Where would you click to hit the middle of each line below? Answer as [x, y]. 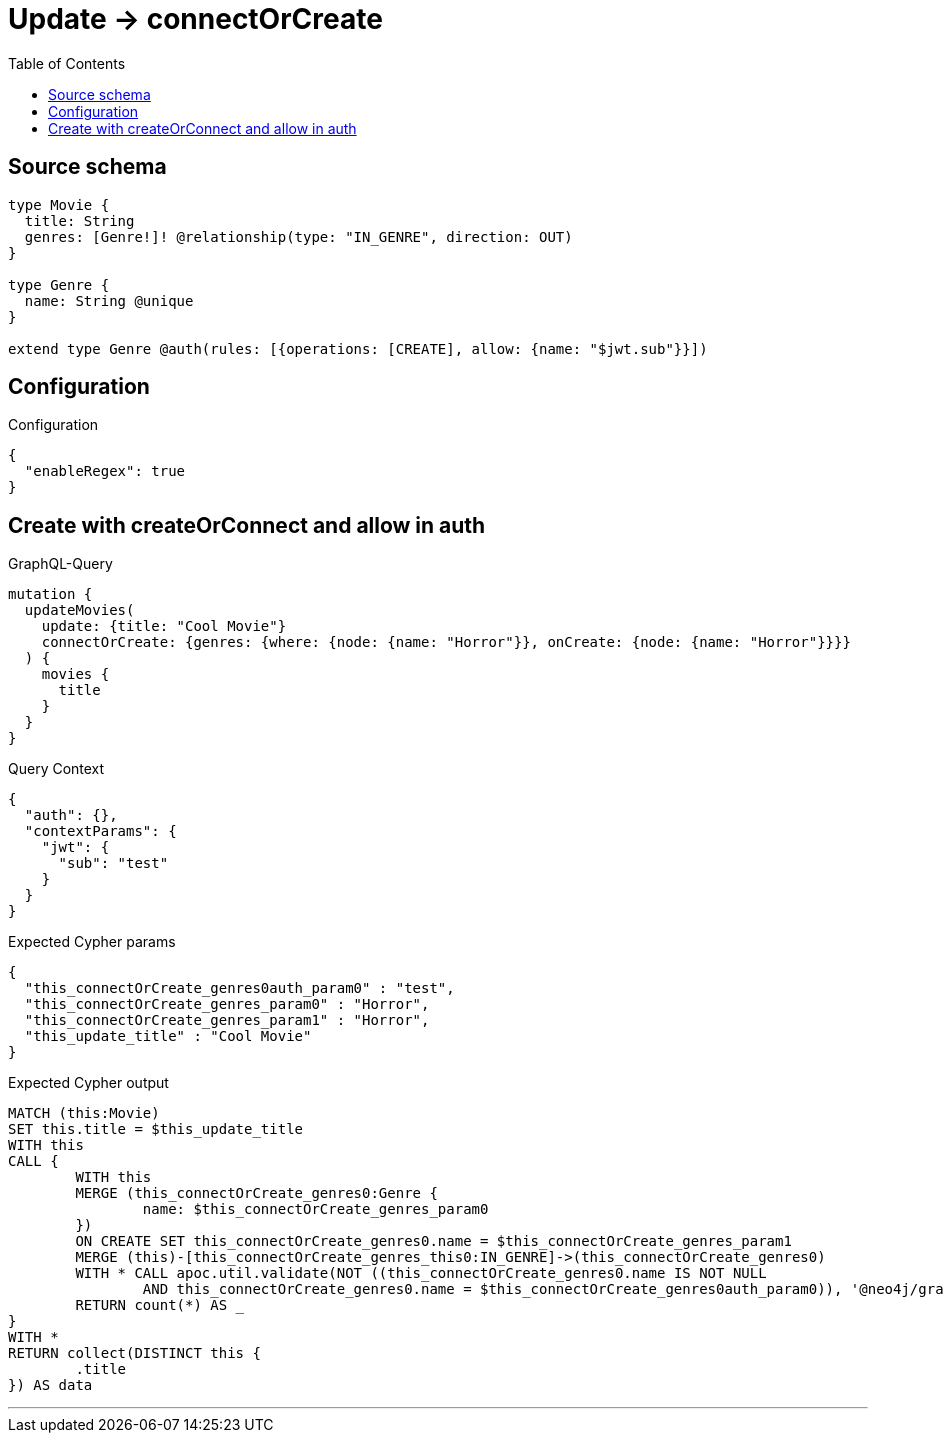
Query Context [56, 769]
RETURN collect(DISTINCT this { [134, 1353]
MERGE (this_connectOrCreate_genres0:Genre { [256, 1193]
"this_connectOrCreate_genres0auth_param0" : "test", [239, 988]
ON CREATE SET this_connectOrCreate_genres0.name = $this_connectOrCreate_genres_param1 [433, 1241]
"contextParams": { [100, 831]
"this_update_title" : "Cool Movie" [168, 1036]
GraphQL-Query [60, 564]
